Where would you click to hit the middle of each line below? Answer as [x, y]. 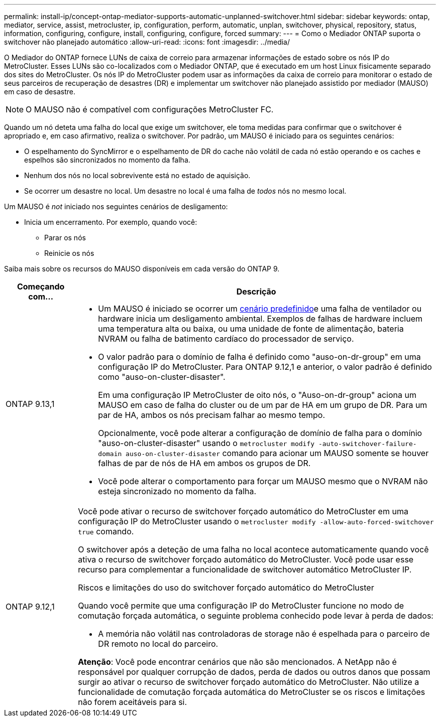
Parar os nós [65, 238]
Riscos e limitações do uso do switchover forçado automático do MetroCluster [226, 588]
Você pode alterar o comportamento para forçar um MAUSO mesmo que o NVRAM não [263, 481]
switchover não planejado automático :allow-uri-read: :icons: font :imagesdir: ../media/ [147, 42]
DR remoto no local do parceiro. [158, 644]
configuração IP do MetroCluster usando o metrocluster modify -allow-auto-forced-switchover [256, 521]
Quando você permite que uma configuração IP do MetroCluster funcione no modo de [241, 606]
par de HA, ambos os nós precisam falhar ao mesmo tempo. [212, 415]
